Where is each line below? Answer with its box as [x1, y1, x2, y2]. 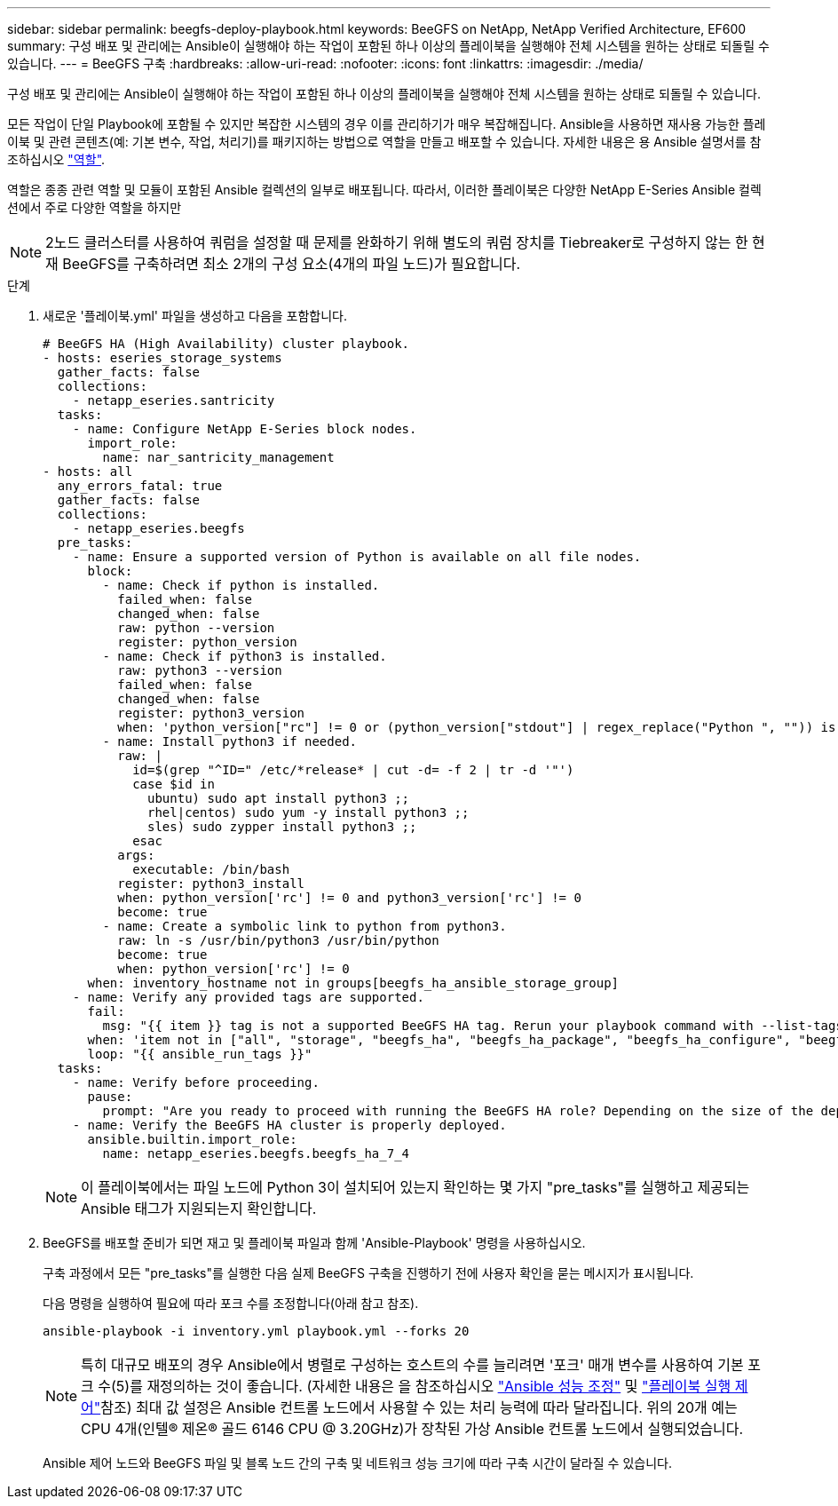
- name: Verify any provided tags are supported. [72, 990, 424, 1004]
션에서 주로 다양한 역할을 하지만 [7, 200, 182, 215]
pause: [87, 1090, 133, 1104]
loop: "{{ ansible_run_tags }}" [87, 1047, 312, 1061]
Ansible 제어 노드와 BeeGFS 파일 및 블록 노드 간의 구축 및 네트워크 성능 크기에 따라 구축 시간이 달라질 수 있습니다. [43, 1455, 672, 1470]
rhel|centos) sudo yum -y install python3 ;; [147, 805, 470, 820]
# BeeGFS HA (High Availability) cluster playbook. [43, 337, 410, 351]
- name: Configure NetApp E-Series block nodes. [72, 422, 417, 436]
